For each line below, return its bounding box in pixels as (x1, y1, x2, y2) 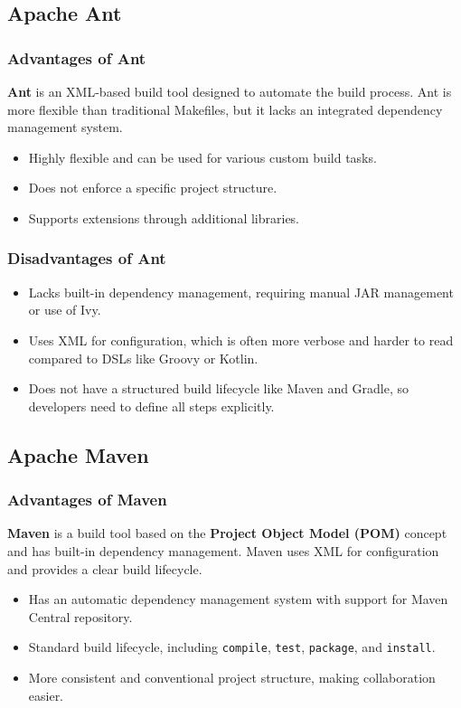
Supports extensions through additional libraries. (28, 208, 300, 227)
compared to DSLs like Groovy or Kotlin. (28, 348, 259, 367)
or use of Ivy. (28, 300, 101, 319)
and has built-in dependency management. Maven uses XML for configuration (7, 541, 439, 560)
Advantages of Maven (7, 488, 167, 511)
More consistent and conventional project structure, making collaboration (28, 667, 436, 686)
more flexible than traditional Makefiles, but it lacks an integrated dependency (7, 99, 443, 118)
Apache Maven (7, 440, 149, 468)
